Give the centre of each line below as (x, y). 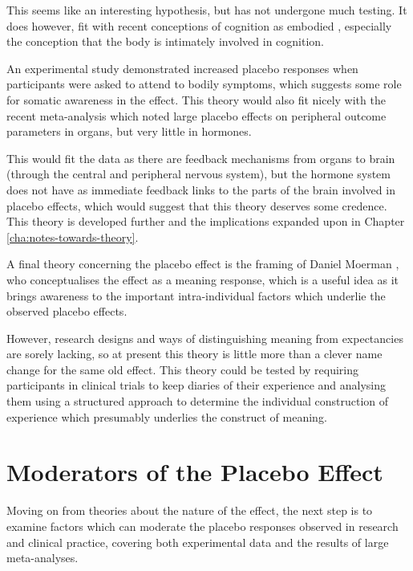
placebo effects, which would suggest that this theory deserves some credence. (197, 205)
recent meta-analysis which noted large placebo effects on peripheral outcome (196, 115)
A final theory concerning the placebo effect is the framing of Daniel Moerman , (203, 264)
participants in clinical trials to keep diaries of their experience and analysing (196, 385)
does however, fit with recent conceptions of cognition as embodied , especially (199, 25)
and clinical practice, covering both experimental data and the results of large (198, 542)
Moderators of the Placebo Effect (195, 472)
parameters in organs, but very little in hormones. (129, 131)
